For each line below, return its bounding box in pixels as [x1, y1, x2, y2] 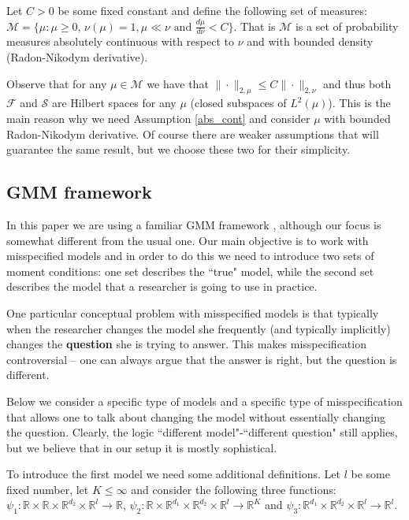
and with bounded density [247, 33, 374, 50]
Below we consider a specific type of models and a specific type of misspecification [6, 392, 403, 409]
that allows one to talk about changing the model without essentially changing [6, 408, 385, 425]
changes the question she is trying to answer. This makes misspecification [6, 336, 366, 352]
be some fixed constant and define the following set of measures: [58, 2, 367, 18]
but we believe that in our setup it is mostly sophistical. [6, 439, 277, 455]
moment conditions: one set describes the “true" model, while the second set [6, 262, 374, 279]
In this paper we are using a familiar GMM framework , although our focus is [6, 216, 381, 232]
